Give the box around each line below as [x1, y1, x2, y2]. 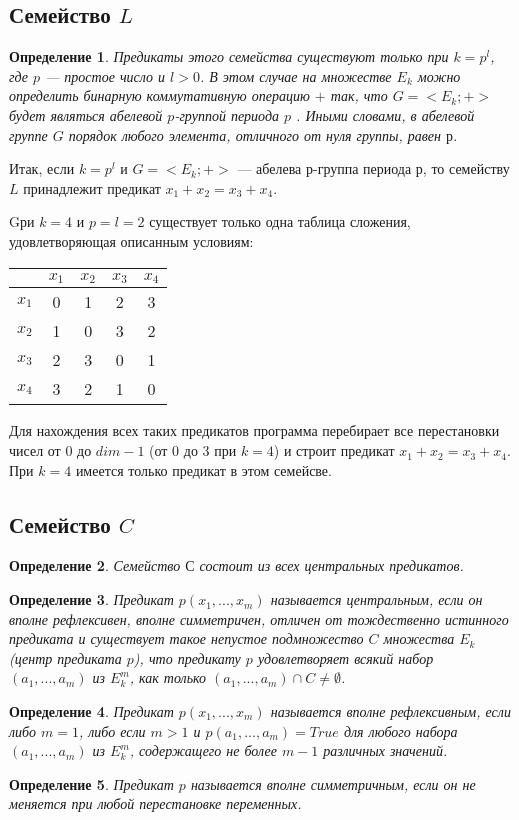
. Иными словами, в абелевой [296, 104, 475, 125]
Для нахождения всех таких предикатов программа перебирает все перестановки [9, 420, 500, 441]
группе [9, 124, 48, 145]
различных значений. [323, 740, 448, 761]
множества [383, 628, 455, 649]
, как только [129, 667, 207, 688]
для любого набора [343, 720, 458, 741]
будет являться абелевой [9, 104, 163, 125]
